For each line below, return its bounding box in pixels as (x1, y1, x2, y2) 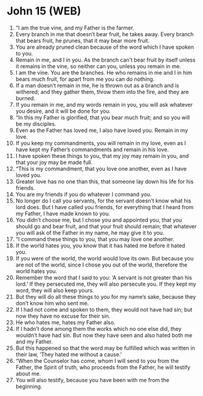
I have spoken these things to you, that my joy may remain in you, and (15, 152, 189, 159)
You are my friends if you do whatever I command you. (15, 190, 152, 198)
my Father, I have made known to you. (15, 210, 110, 217)
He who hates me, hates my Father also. (15, 318, 116, 326)
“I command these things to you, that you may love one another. (15, 235, 175, 242)
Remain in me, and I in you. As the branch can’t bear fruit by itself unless (15, 56, 196, 63)
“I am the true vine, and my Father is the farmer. (15, 24, 134, 31)
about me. (15, 369, 41, 377)
